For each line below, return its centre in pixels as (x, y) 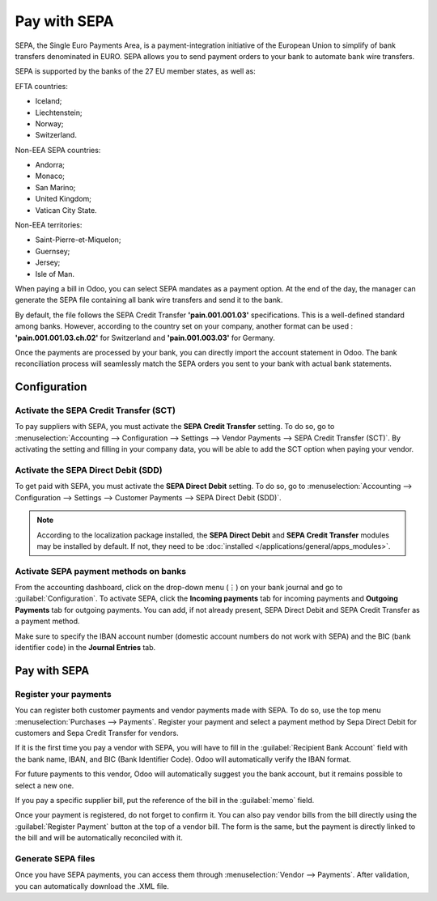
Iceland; (49, 101)
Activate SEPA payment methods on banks (100, 571)
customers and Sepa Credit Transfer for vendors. (97, 733)
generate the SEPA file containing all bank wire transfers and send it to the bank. (149, 300)
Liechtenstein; (59, 113)
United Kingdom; (64, 199)
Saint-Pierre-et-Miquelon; (78, 240)
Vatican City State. (66, 210)
